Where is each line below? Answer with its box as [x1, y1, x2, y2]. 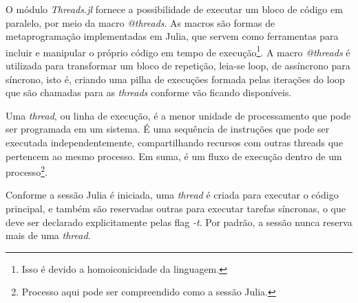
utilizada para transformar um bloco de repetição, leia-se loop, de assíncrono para [6, 58, 350, 73]
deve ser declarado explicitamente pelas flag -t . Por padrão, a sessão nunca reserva [6, 214, 352, 229]
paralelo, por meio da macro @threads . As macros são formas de [6, 15, 275, 30]
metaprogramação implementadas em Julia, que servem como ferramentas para [6, 29, 339, 43]
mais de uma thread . [6, 228, 91, 243]
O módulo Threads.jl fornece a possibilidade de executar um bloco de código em [6, 2, 343, 16]
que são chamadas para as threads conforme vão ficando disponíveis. [6, 85, 292, 100]
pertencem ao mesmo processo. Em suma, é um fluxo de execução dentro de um [6, 148, 342, 163]
